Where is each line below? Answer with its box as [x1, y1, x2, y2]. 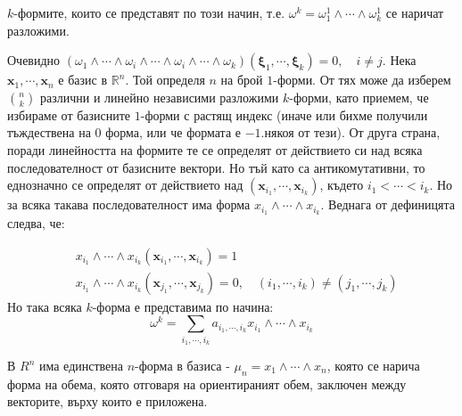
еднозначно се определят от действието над [7, 175, 243, 194]
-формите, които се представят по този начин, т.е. [13, 4, 285, 21]
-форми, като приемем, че [289, 87, 429, 106]
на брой [220, 70, 263, 89]
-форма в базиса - [135, 356, 230, 374]
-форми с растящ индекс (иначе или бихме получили [140, 105, 428, 124]
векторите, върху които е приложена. [7, 392, 208, 411]
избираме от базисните [7, 105, 131, 124]
